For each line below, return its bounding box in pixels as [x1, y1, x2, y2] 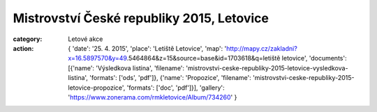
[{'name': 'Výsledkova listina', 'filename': [68, 63, 185, 72]
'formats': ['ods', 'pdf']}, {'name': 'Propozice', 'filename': [89, 74, 251, 82]
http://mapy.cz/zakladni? [226, 44, 298, 52]
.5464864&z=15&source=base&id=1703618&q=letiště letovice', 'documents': [126, 54, 347, 63]
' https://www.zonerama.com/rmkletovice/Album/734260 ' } [68, 93, 237, 101]
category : [13, 35, 43, 43]
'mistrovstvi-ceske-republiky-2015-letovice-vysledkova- [186, 63, 348, 72]
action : [13, 44, 34, 52]
